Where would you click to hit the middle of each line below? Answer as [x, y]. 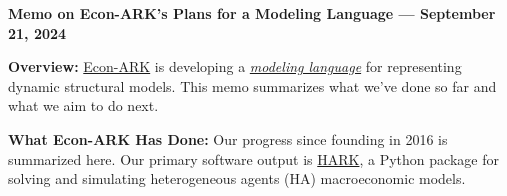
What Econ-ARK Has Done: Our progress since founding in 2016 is [228, 138]
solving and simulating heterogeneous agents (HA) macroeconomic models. [237, 178]
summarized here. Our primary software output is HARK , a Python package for [253, 158]
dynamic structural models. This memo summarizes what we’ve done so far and [252, 85]
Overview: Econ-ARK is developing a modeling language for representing [235, 66]
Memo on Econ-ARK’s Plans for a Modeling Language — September [252, 13]
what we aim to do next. [83, 105]
